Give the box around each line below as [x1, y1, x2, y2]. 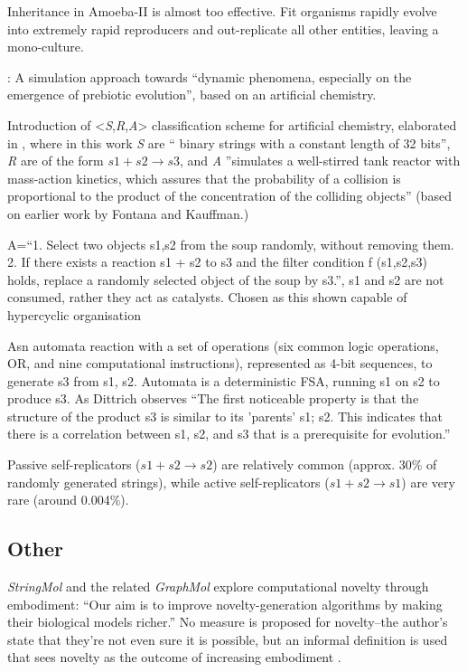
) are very [401, 472, 455, 491]
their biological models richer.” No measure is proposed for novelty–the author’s [7, 612, 448, 631]
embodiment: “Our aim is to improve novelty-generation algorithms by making [7, 594, 443, 613]
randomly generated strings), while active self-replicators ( [7, 472, 330, 491]
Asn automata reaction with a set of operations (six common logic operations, [7, 336, 439, 355]
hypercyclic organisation [7, 305, 141, 324]
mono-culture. [7, 37, 84, 56]
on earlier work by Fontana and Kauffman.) [7, 203, 249, 222]
